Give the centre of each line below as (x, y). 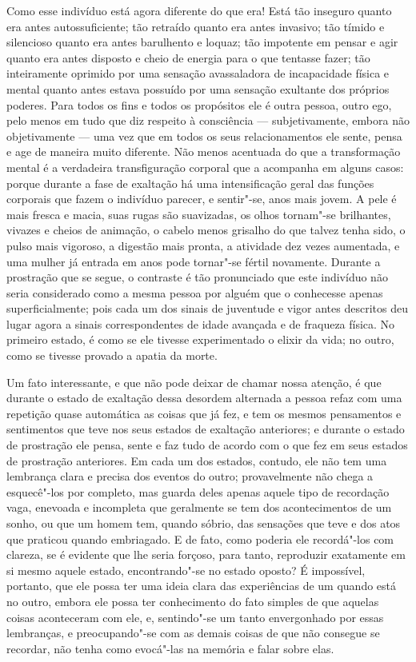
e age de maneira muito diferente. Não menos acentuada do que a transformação (204, 152)
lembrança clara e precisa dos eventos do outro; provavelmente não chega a (190, 476)
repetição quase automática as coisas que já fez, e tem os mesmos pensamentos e (204, 413)
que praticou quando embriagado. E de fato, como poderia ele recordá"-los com (200, 538)
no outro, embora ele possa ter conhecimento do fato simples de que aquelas (193, 601)
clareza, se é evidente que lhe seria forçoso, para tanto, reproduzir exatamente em (206, 554)
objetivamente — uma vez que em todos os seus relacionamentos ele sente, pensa (204, 136)
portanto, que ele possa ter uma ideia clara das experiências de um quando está (202, 586)
